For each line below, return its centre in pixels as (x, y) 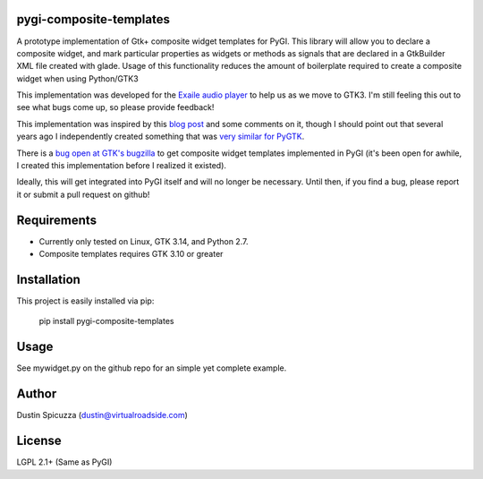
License (39, 441)
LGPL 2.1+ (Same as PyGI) (64, 462)
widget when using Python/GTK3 (77, 78)
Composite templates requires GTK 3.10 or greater (131, 254)
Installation (48, 279)
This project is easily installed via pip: (85, 301)
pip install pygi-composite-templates (106, 321)
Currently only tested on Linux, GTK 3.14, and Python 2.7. (144, 241)
